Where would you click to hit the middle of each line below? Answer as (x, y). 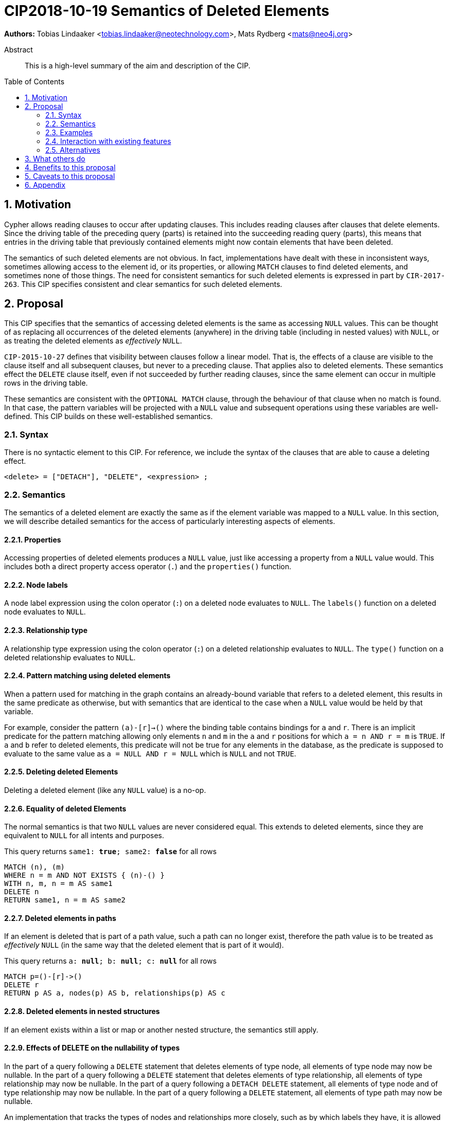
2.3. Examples (69, 132)
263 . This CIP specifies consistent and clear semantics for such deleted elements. (143, 284)
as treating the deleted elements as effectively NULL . (93, 341)
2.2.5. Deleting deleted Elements (61, 772)
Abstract (19, 49)
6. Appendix (45, 185)
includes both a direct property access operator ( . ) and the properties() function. (148, 567)
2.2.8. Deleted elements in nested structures (82, 1011)
